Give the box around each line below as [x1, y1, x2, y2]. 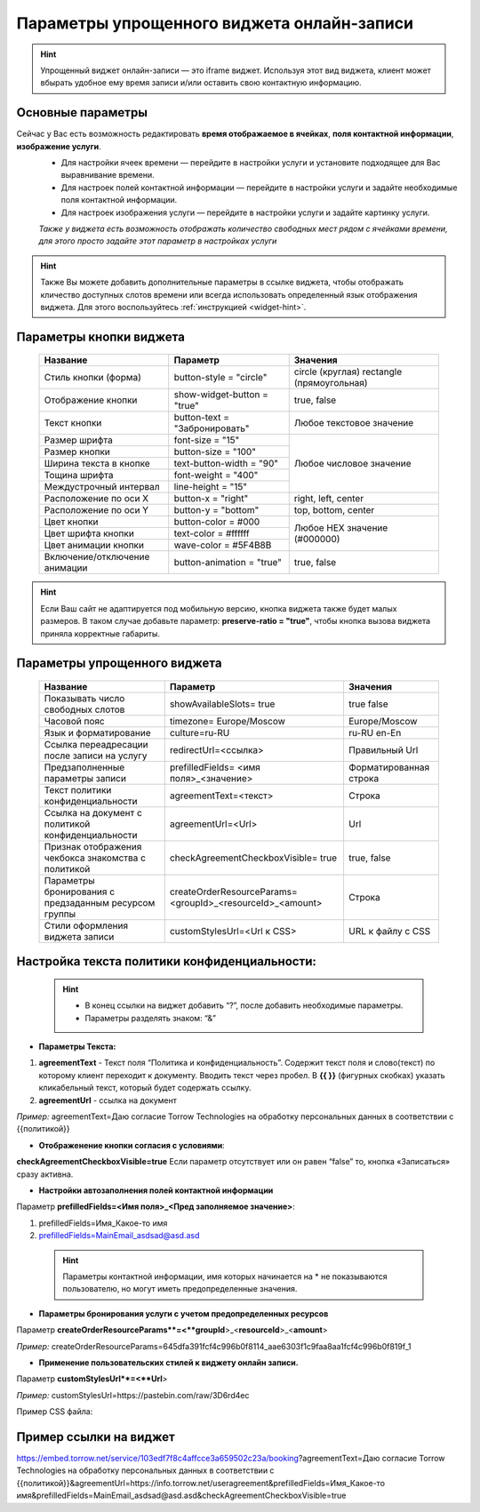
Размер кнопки [44, 445, 111, 458]
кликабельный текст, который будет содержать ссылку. [38, 1083, 252, 1093]
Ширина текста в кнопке [44, 458, 150, 470]
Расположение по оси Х [44, 492, 149, 505]
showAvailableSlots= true [169, 698, 276, 710]
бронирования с [44, 885, 116, 898]
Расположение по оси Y [44, 504, 149, 516]
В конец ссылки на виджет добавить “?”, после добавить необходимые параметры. [84, 1000, 404, 1011]
